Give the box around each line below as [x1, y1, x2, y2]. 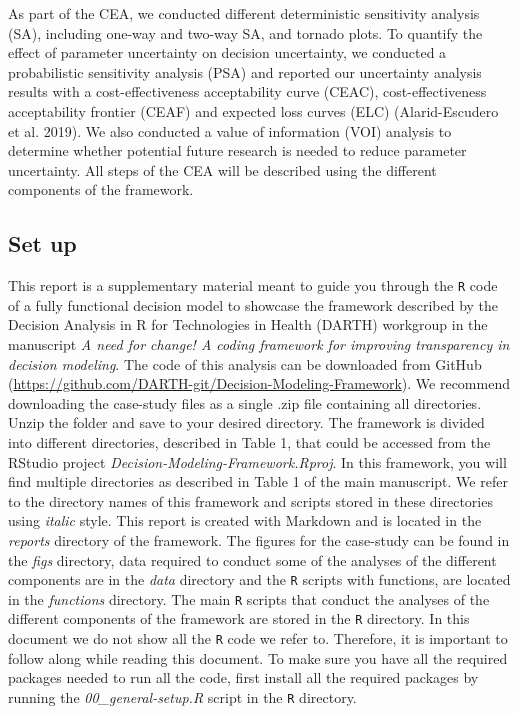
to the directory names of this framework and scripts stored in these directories [8, 490, 493, 511]
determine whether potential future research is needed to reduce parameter [8, 140, 467, 161]
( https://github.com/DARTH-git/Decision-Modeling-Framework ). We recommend [8, 373, 510, 394]
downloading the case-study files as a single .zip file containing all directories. [8, 392, 482, 413]
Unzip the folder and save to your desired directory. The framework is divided [8, 412, 485, 433]
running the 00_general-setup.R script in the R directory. [8, 686, 357, 707]
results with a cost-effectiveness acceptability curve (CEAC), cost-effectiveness [8, 81, 487, 102]
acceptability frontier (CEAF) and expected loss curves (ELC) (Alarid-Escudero [8, 100, 499, 121]
